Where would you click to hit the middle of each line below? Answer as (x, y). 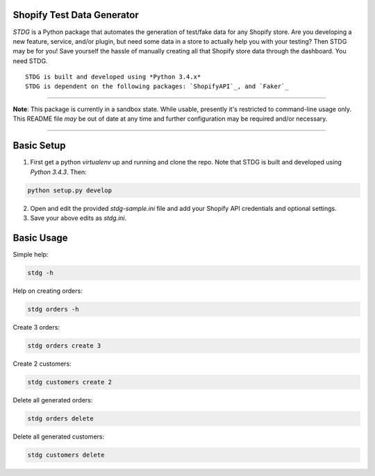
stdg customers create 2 (70, 382)
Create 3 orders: (36, 327)
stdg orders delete (60, 418)
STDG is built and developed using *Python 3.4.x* (113, 77)
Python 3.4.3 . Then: (58, 172)
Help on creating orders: (48, 291)
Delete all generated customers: (58, 436)
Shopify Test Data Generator (76, 15)
